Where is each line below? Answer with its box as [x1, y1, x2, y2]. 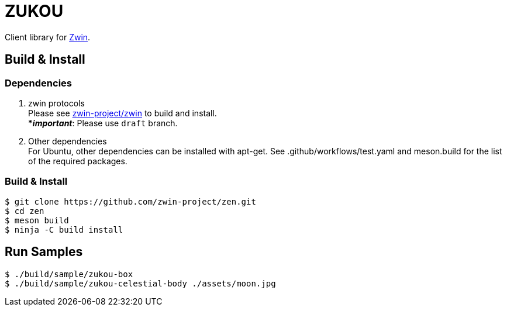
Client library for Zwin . [5, 32, 91, 42]
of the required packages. [28, 155, 127, 166]
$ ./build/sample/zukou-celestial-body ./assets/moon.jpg [5, 278, 276, 288]
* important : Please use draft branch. [28, 118, 178, 128]
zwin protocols [28, 98, 85, 108]
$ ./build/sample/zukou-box [5, 269, 133, 279]
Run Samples [5, 244, 83, 260]
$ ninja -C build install [5, 224, 123, 234]
